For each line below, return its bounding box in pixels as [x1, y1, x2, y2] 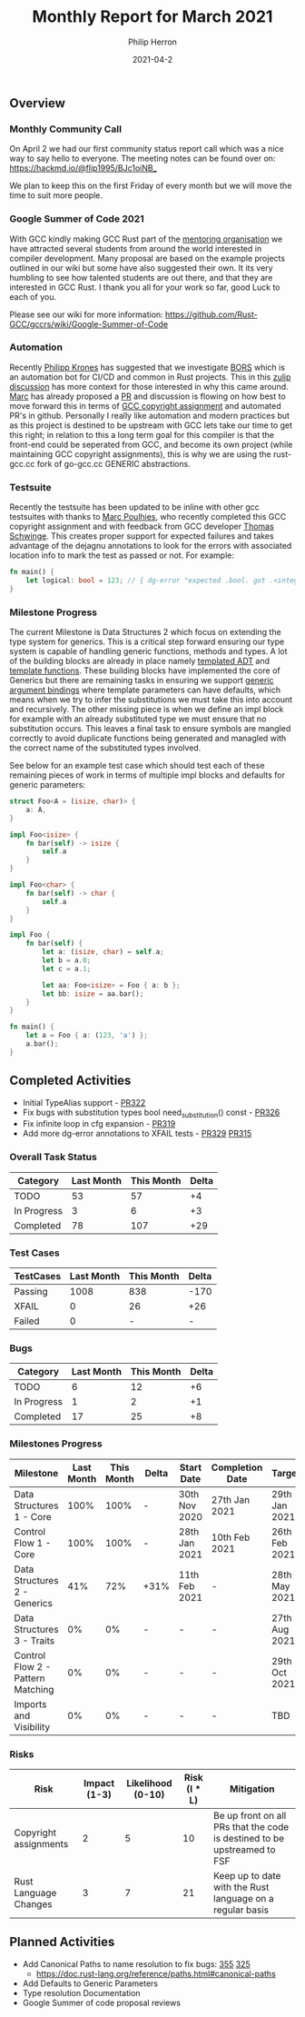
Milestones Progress [9, 1437, 103, 1450]
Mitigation [230, 1783, 275, 1795]
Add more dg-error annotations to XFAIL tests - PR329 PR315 [22, 1128, 252, 1139]
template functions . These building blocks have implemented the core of [9, 665, 280, 676]
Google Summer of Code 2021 [9, 213, 144, 225]
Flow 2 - [14, 1660, 52, 1673]
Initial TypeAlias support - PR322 [22, 1097, 146, 1108]
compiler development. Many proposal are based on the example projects [9, 253, 286, 263]
